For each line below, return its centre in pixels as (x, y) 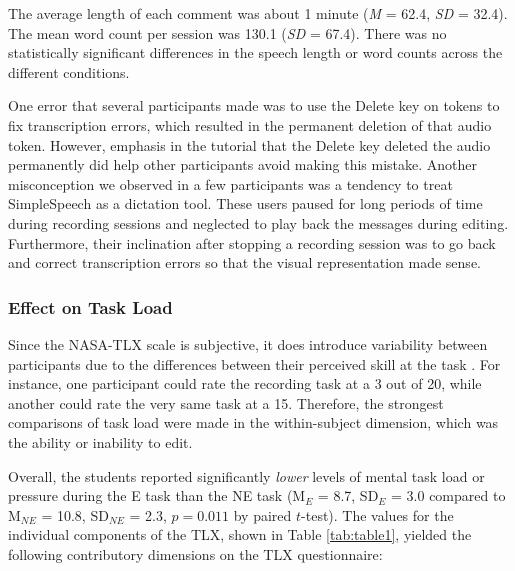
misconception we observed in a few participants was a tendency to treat (230, 183)
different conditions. (69, 71)
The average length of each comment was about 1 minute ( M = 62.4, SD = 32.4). (258, 13)
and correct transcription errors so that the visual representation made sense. (244, 262)
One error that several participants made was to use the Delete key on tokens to (254, 105)
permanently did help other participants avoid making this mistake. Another (243, 164)
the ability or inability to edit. (100, 441)
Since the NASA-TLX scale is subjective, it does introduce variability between (248, 343)
